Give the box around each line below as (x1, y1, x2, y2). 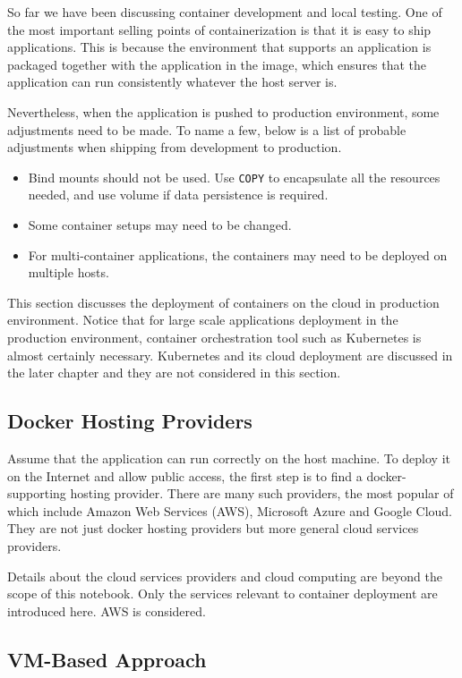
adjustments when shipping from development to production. (7, 138, 342, 157)
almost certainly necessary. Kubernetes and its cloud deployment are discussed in (7, 345, 453, 364)
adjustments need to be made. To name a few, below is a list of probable (7, 120, 406, 139)
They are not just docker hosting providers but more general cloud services (7, 519, 419, 538)
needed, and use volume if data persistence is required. (28, 185, 329, 204)
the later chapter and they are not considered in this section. (7, 363, 341, 382)
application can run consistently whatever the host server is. (7, 72, 338, 91)
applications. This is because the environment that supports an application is (7, 38, 432, 56)
